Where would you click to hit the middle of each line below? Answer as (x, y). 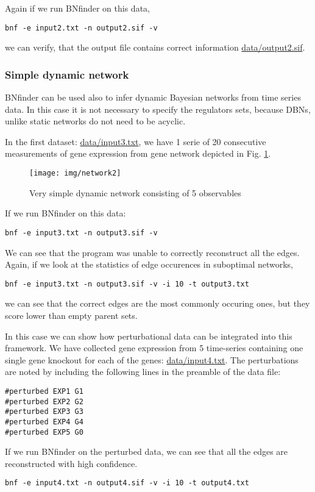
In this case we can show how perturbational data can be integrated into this (149, 336)
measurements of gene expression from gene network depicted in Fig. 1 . (138, 153)
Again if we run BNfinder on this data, (77, 8)
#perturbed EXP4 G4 (44, 422)
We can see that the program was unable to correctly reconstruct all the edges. (152, 252)
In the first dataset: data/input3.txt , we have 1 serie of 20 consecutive (136, 141)
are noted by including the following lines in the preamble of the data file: (143, 372)
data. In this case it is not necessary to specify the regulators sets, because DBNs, (158, 109)
